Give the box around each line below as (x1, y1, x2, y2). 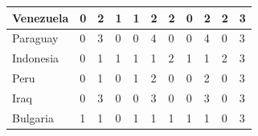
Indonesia (12, 50, 59, 66)
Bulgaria (12, 109, 54, 126)
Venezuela (12, 9, 69, 26)
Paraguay (12, 30, 59, 46)
